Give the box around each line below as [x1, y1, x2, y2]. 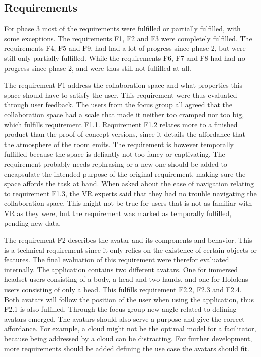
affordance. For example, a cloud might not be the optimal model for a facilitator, [4, 323, 256, 334]
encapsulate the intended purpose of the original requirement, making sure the [4, 168, 246, 179]
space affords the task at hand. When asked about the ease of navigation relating [4, 178, 254, 189]
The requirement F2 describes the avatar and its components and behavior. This [4, 235, 252, 245]
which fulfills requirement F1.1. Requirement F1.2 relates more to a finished [4, 119, 238, 129]
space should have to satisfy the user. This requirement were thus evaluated [4, 89, 237, 100]
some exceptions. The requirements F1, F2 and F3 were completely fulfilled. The [4, 33, 252, 43]
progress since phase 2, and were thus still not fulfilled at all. [4, 62, 191, 73]
